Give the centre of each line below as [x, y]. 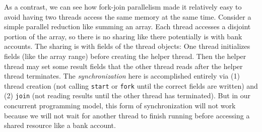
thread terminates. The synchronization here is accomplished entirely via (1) [122, 76]
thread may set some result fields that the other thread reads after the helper [123, 66]
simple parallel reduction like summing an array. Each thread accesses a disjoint [127, 26]
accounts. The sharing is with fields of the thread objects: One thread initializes [127, 46]
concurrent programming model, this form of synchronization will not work [120, 106]
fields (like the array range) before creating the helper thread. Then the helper [125, 56]
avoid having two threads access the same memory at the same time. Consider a [128, 16]
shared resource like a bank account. [60, 125]
